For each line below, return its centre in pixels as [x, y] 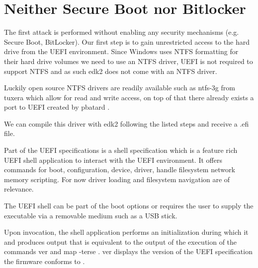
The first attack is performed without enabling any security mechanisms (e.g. [122, 32]
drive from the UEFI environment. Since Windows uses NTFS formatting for [121, 51]
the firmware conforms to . [44, 261]
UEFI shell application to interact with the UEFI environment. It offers [113, 160]
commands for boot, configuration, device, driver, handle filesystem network [120, 169]
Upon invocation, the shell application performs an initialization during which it [126, 232]
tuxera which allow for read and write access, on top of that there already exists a [129, 97]
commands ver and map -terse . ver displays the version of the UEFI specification [128, 251]
